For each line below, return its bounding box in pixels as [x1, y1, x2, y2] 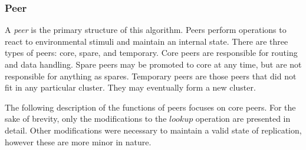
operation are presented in [195, 112, 291, 125]
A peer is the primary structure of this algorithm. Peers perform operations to [5, 24, 287, 36]
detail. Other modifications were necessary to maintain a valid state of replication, [5, 124, 302, 136]
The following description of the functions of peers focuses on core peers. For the [5, 101, 296, 113]
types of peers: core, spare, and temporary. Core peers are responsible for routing [5, 46, 298, 59]
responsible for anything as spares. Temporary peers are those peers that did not [5, 69, 297, 82]
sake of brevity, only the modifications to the [5, 112, 167, 125]
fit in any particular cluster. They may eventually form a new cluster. [5, 81, 256, 94]
